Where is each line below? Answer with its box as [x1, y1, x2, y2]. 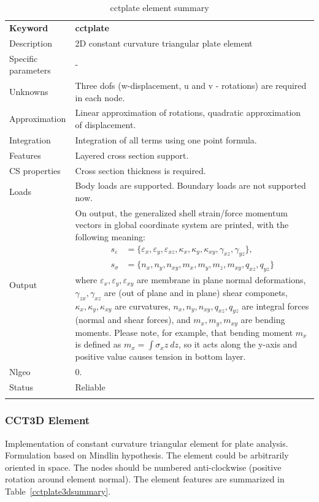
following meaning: [75, 230, 145, 243]
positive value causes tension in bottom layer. [75, 350, 246, 363]
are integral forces [242, 299, 309, 312]
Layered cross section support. [75, 148, 189, 161]
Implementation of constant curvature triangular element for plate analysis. [5, 436, 288, 449]
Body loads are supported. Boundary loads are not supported [75, 179, 306, 192]
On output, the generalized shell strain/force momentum [75, 206, 288, 219]
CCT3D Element [5, 413, 90, 428]
